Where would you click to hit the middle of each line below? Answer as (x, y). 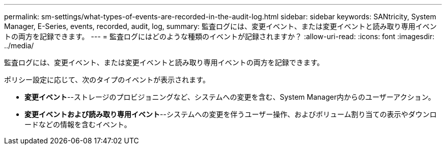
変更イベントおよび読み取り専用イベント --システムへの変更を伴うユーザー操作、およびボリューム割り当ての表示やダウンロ (231, 114)
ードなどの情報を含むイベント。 (78, 124)
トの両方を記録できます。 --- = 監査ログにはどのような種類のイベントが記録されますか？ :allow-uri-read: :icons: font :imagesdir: (219, 36)
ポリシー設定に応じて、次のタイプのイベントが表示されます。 (107, 80)
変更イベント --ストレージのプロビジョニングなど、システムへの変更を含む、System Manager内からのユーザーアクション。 (230, 97)
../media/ (19, 46)
